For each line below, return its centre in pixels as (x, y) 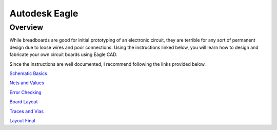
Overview (26, 27)
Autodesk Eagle (44, 13)
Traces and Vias (26, 111)
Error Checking (26, 92)
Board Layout (24, 102)
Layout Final (22, 120)
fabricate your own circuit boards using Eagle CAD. (63, 54)
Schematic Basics (28, 73)
